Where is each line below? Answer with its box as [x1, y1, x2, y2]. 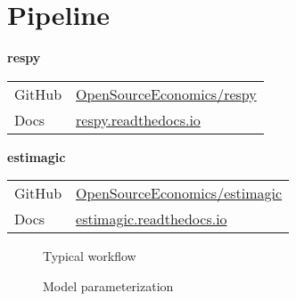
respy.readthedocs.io [76, 109, 201, 130]
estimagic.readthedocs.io [76, 208, 227, 230]
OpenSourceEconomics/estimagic [76, 183, 283, 204]
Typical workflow [43, 247, 136, 265]
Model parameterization [43, 276, 174, 295]
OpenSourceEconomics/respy [76, 83, 257, 104]
